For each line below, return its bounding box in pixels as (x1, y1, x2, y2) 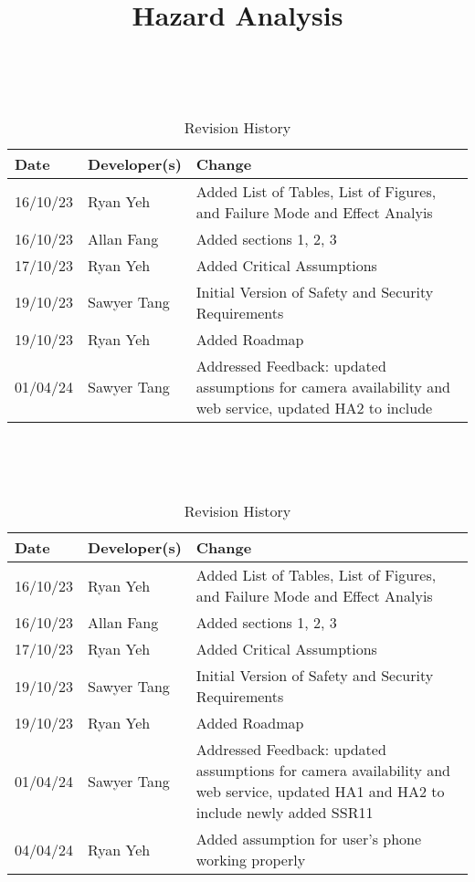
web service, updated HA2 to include (195, 396, 433, 418)
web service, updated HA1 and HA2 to (195, 781, 445, 803)
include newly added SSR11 (195, 802, 374, 824)
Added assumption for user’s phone (195, 828, 422, 850)
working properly (195, 849, 306, 871)
